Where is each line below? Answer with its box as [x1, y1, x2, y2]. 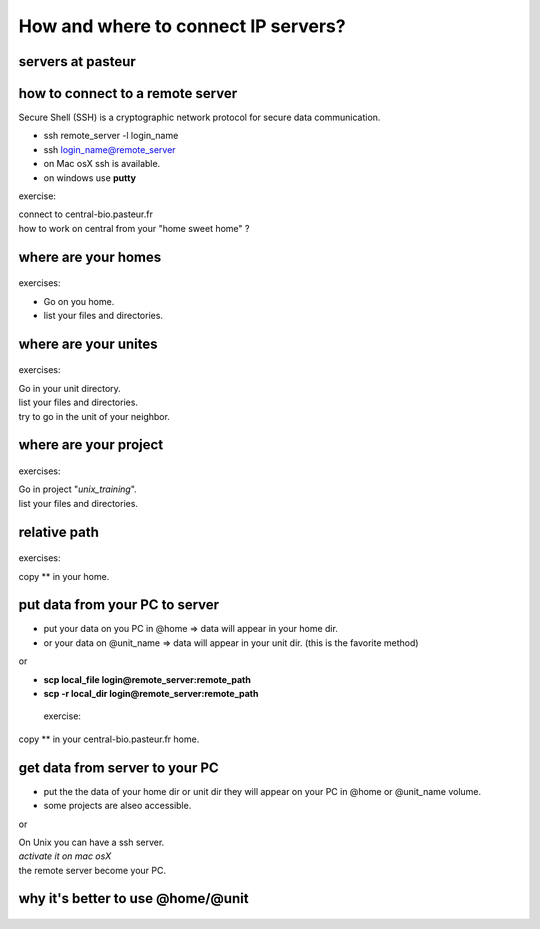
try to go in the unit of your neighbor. [18, 410, 170, 422]
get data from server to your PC [18, 759, 219, 776]
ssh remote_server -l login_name [43, 130, 179, 142]
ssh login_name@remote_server [43, 143, 176, 155]
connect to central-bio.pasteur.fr [18, 208, 154, 220]
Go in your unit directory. [18, 382, 122, 394]
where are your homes [18, 248, 162, 265]
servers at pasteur [18, 53, 137, 70]
